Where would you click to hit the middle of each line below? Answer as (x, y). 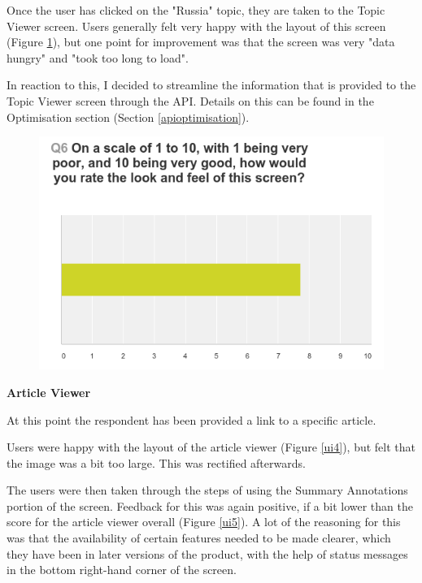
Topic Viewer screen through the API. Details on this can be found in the (190, 100)
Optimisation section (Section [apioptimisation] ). (128, 117)
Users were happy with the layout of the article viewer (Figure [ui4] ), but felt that (211, 447)
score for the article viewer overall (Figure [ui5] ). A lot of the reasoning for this (204, 522)
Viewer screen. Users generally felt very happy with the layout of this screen (196, 26)
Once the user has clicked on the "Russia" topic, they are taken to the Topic (196, 10)
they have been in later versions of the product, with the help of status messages (207, 553)
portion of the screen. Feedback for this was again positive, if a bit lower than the (210, 505)
